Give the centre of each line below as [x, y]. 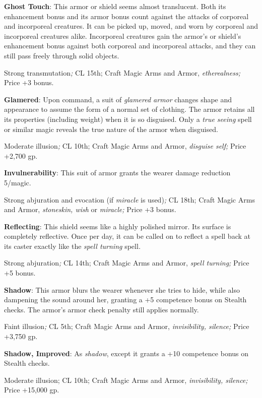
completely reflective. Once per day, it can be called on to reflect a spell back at [127, 236]
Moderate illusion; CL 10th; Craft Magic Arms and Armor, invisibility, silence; [126, 380]
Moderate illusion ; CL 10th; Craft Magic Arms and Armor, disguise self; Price [125, 146]
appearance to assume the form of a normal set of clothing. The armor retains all [129, 109]
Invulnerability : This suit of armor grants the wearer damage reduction [117, 173]
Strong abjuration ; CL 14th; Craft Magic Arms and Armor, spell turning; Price [127, 263]
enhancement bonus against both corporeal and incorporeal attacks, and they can [130, 46]
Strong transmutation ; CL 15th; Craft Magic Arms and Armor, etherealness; [122, 72]
